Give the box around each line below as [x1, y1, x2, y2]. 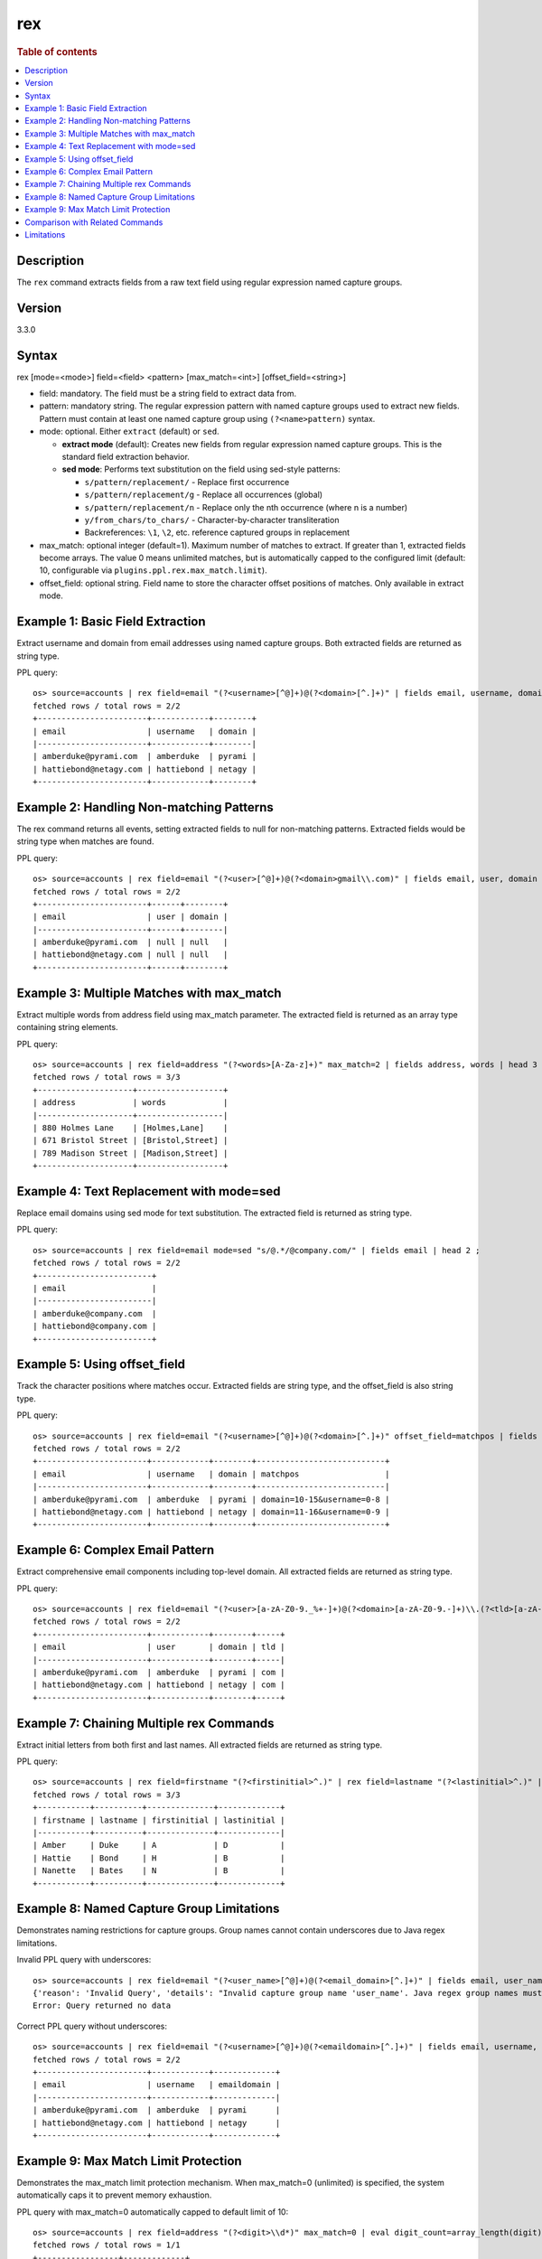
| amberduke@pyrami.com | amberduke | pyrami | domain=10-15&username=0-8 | [33, 1494, 390, 1504]
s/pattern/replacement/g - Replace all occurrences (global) [84, 489, 323, 501]
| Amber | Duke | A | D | [33, 1840, 285, 1851]
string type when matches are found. [16, 836, 154, 847]
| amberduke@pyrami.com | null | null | [33, 937, 229, 948]
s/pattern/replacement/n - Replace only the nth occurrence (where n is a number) [84, 501, 408, 512]
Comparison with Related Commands [24, 217, 164, 228]
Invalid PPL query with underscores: [16, 1954, 152, 1965]
